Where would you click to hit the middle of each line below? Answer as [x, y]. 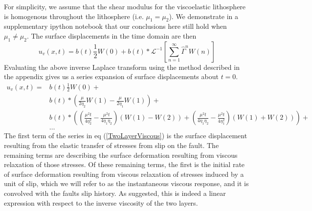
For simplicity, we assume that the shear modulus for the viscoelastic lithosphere [125, 6]
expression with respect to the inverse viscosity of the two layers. [101, 202]
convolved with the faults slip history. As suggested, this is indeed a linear [115, 193]
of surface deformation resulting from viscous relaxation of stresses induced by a [124, 174]
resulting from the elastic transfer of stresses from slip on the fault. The [111, 145]
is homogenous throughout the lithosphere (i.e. [74, 16]
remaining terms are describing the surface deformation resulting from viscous [121, 155]
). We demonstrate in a [204, 16]
